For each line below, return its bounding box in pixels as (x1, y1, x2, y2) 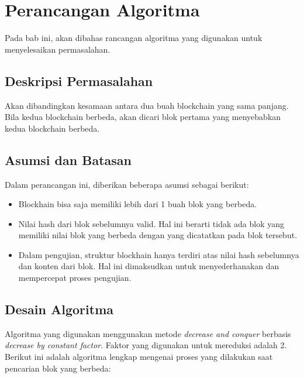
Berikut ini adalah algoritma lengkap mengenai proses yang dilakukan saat (5, 350, 273, 363)
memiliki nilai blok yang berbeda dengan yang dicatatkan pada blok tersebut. (18, 229, 298, 241)
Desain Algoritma (5, 300, 114, 318)
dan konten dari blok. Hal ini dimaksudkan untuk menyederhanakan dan (18, 260, 279, 272)
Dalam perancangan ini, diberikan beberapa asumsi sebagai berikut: (5, 178, 249, 190)
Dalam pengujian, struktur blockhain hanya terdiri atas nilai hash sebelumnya (18, 248, 299, 260)
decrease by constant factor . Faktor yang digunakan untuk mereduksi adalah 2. (5, 339, 287, 351)
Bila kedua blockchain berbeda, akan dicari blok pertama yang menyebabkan (5, 111, 281, 123)
